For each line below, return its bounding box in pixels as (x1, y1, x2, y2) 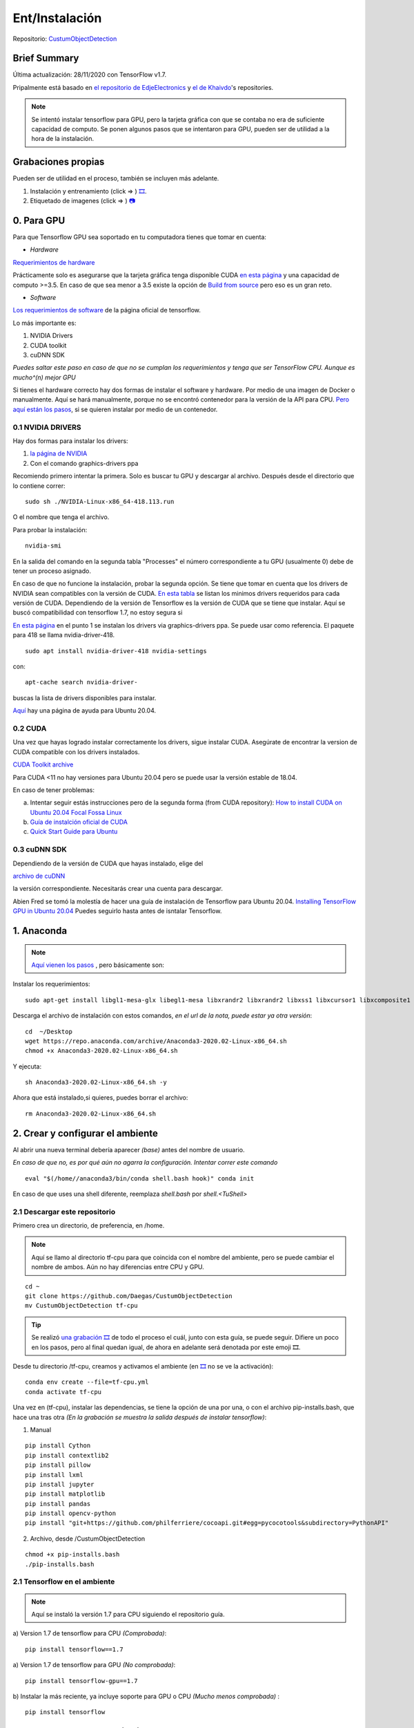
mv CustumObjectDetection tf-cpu (25, 1302, 138, 1310)
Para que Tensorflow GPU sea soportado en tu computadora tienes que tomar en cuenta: (12, 233, 267, 241)
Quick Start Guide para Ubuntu (30, 827, 118, 836)
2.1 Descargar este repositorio (12, 1207, 116, 1217)
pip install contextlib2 (25, 1452, 109, 1459)
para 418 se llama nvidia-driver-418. (12, 631, 115, 639)
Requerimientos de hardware (12, 258, 95, 266)
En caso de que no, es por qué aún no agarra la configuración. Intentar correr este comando (12, 1158, 278, 1167)
